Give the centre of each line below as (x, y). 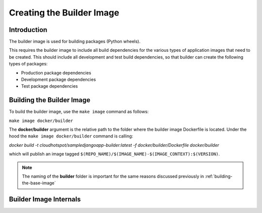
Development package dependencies (58, 79)
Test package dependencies (49, 86)
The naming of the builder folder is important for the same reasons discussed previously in (113, 176)
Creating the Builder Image (64, 13)
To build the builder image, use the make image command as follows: (79, 112)
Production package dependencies (56, 73)
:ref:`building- (219, 176)
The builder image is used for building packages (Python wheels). (75, 42)
